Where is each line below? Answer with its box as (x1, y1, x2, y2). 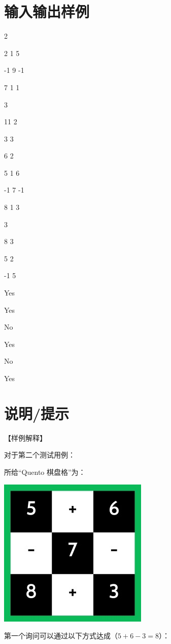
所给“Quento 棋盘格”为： (4, 466, 86, 477)
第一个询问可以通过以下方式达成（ (4, 630, 118, 641)
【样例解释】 (4, 432, 47, 443)
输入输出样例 (4, 1, 90, 22)
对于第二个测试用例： (4, 449, 75, 460)
